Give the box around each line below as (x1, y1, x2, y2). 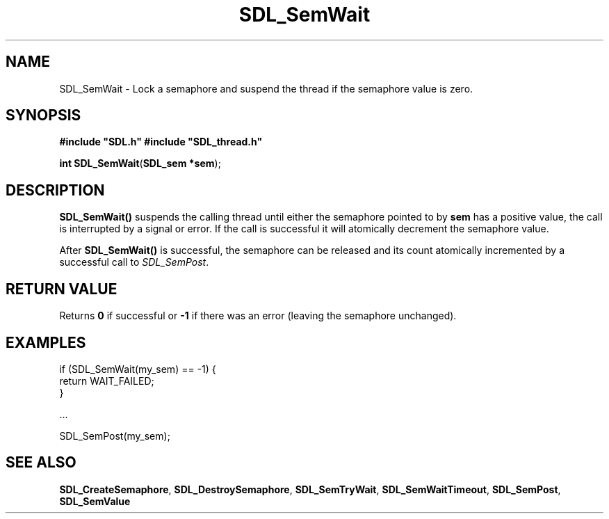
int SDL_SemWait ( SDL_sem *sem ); (59, 157, 221, 170)
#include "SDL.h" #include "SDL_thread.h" (59, 136, 263, 148)
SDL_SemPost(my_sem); (59, 429, 170, 442)
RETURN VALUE (6, 280, 117, 298)
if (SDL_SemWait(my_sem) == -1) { (59, 362, 216, 375)
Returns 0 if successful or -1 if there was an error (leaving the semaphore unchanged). (59, 310, 457, 322)
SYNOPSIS (6, 106, 81, 125)
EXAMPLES (6, 333, 86, 351)
